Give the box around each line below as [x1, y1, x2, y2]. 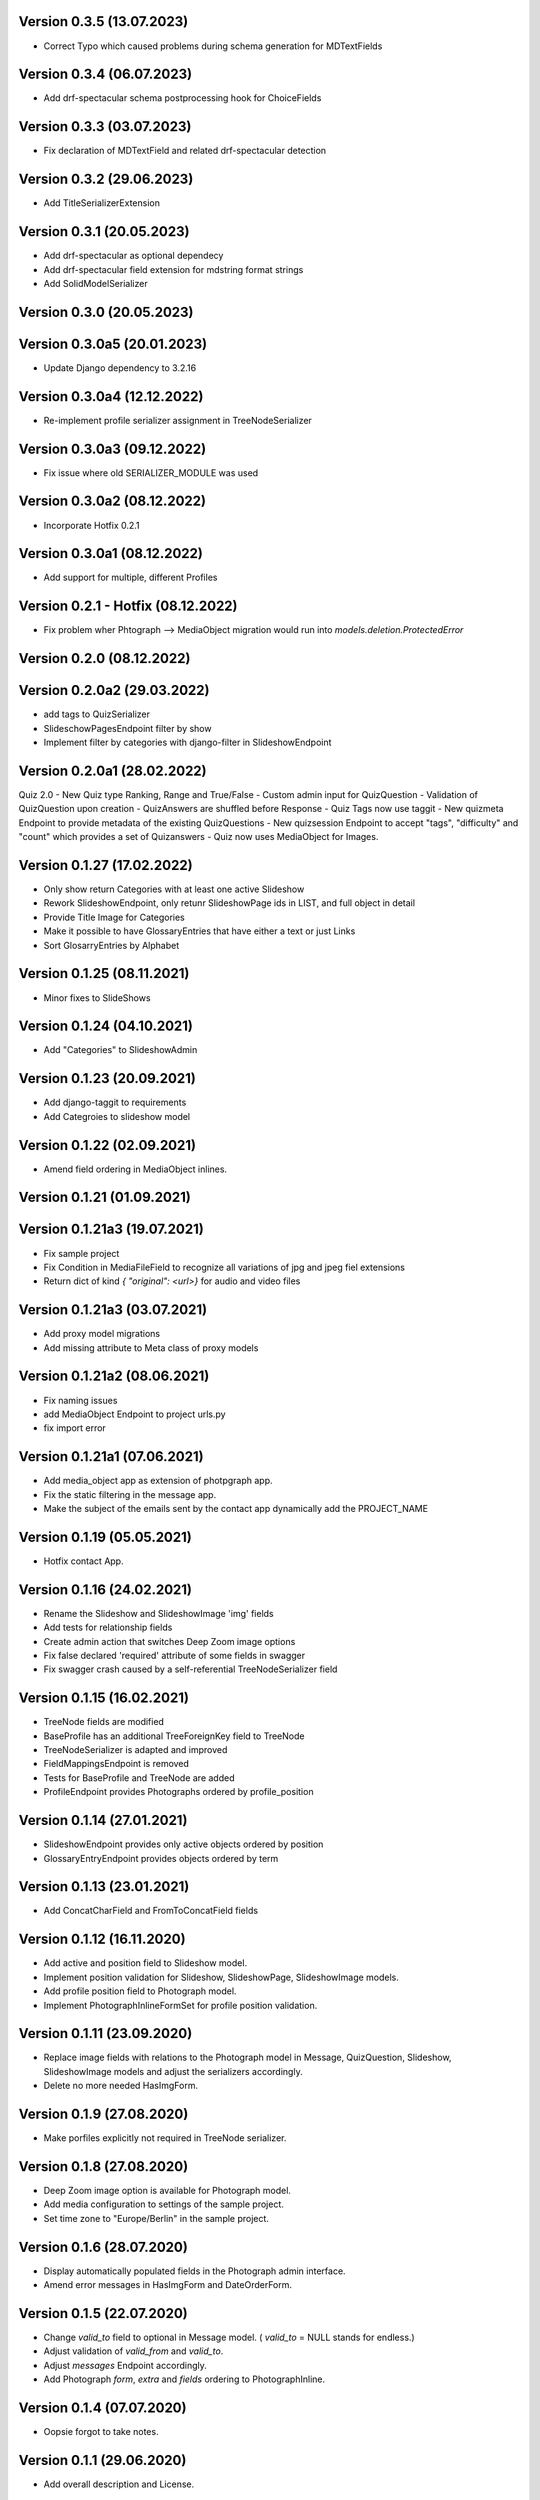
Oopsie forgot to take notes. [43, 2426, 159, 2438]
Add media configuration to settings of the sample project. [43, 2198, 285, 2210]
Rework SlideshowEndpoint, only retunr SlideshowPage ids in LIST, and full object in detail [43, 897, 415, 909]
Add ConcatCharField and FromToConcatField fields [43, 1905, 259, 1917]
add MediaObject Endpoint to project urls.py [43, 1408, 226, 1420]
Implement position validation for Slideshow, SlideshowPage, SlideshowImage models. [43, 1971, 400, 1983]
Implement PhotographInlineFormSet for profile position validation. [43, 1999, 318, 2011]
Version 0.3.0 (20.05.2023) [18, 303, 194, 320]
